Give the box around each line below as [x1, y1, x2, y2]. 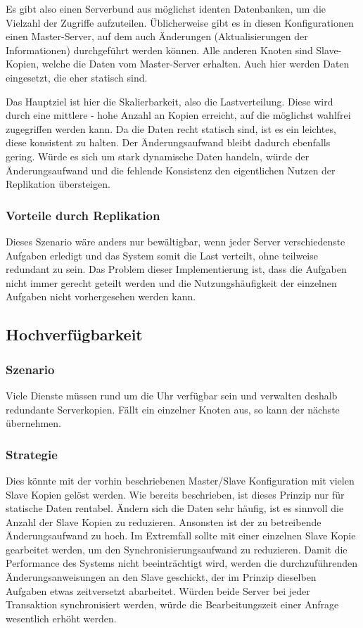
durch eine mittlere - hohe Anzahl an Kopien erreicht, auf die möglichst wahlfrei [6, 108, 351, 122]
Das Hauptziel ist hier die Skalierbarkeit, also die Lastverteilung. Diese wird [6, 94, 333, 108]
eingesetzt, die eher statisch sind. [6, 70, 148, 84]
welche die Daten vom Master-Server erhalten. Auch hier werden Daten [42, 56, 350, 71]
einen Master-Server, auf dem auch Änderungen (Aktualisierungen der [6, 29, 308, 44]
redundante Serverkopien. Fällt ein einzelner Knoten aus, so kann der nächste [6, 402, 340, 416]
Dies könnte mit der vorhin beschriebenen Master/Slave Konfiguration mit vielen [6, 473, 355, 487]
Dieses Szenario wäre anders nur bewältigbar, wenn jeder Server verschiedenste [6, 233, 345, 248]
